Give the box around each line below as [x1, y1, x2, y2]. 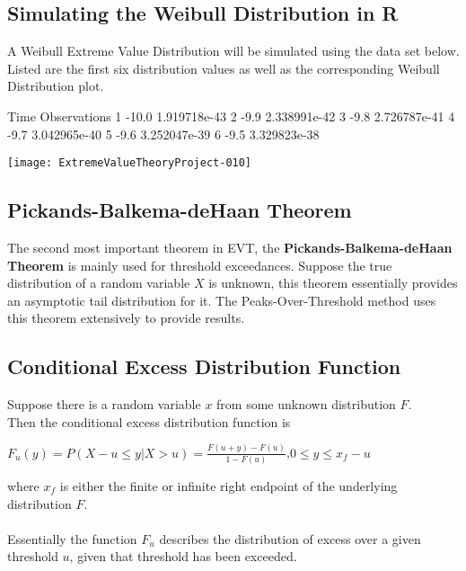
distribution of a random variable [7, 273, 190, 292]
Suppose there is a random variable [7, 395, 201, 414]
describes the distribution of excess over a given [159, 529, 421, 548]
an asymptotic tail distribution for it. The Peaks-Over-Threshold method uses [7, 290, 436, 309]
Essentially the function [7, 529, 137, 548]
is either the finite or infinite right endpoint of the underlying [59, 477, 398, 495]
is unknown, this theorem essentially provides [208, 273, 458, 292]
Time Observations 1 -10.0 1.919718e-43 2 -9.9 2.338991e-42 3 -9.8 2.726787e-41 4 [7, 106, 455, 125]
